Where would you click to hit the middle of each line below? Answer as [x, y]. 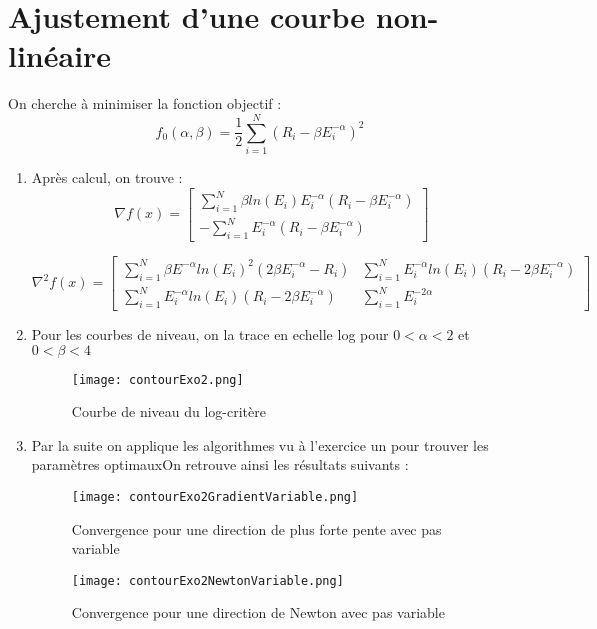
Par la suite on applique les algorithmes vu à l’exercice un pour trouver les [260, 444]
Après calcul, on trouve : [107, 177]
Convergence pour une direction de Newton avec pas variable [258, 612]
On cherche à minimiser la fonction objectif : [145, 103]
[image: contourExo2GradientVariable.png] [215, 496]
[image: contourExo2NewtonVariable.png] [207, 580]
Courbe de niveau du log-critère [168, 411]
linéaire [60, 55]
